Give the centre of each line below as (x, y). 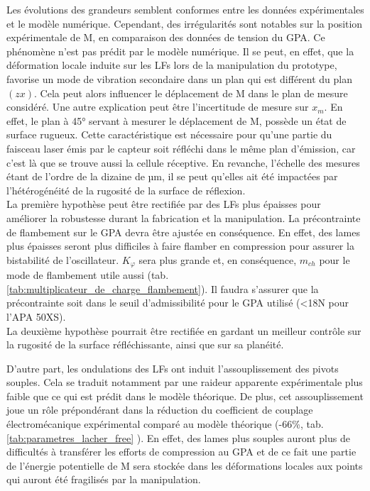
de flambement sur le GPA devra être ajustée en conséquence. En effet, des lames (183, 232)
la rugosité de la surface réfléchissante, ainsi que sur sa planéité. (145, 344)
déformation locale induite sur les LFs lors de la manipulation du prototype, (172, 65)
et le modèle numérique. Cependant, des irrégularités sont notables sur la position (185, 23)
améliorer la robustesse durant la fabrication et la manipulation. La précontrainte (184, 217)
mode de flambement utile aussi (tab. (88, 275)
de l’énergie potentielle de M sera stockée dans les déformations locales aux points (185, 465)
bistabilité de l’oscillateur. (63, 259)
